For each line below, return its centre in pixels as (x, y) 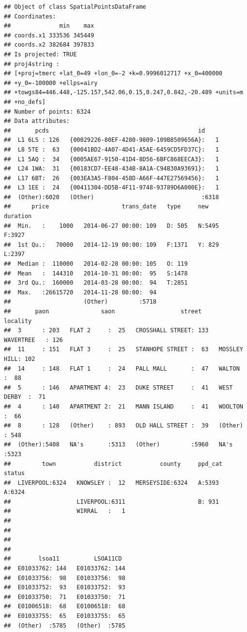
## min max (49, 26)
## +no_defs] (25, 102)
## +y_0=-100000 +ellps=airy (51, 83)
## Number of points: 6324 (47, 111)
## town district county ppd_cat (113, 464)
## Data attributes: (37, 121)
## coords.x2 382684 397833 (49, 45)
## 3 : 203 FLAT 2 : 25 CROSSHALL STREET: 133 (106, 331)
